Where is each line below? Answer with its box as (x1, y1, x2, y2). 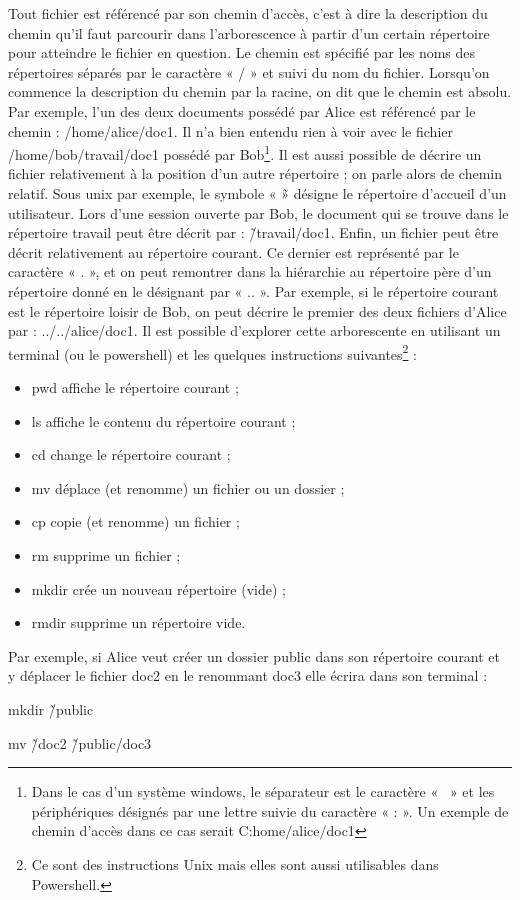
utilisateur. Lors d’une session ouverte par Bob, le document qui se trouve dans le (8, 202, 509, 223)
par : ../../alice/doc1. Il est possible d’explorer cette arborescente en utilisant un (8, 320, 501, 341)
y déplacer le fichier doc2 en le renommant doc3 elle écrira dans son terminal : (8, 665, 488, 686)
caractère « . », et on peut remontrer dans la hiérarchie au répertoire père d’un (8, 261, 492, 282)
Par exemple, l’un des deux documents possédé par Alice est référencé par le (8, 100, 476, 121)
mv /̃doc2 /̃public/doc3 (8, 732, 152, 753)
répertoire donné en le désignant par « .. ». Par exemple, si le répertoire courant (8, 280, 499, 301)
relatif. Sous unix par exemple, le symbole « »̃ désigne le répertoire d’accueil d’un (8, 183, 507, 203)
